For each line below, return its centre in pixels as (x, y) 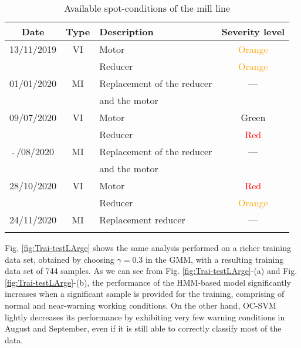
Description (126, 31)
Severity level (253, 31)
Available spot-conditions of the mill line (147, 8)
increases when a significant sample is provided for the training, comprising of (145, 294)
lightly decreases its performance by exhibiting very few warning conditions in (145, 317)
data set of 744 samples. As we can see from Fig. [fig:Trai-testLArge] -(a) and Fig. (151, 271)
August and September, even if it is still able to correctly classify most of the (143, 328)
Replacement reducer (142, 220)
